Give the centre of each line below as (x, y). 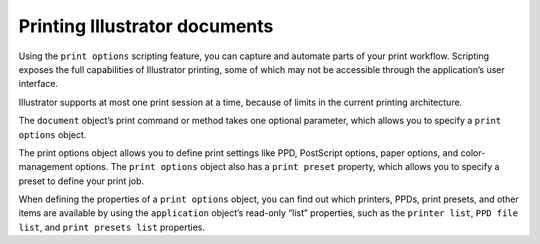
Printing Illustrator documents (146, 26)
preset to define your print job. (81, 181)
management (46, 167)
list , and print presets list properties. (111, 227)
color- (473, 152)
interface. (38, 84)
